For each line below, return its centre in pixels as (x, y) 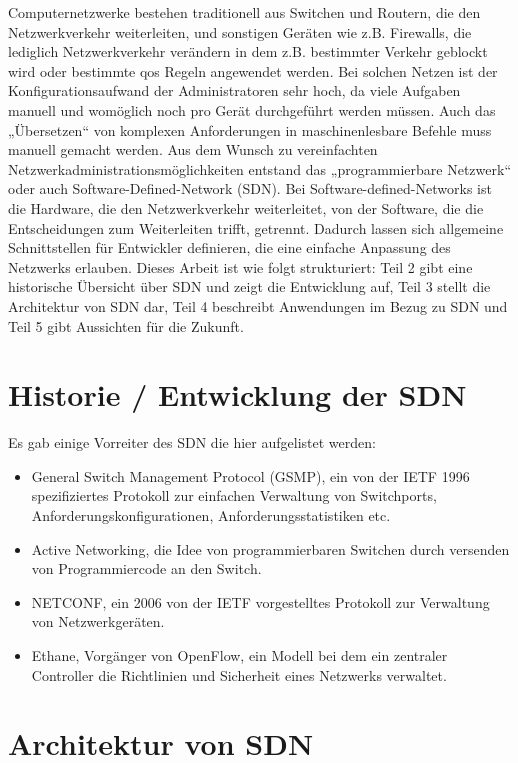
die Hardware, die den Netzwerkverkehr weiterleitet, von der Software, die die (246, 207)
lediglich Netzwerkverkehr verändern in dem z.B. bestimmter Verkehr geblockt (248, 51)
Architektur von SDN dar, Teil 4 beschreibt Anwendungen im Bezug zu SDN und (258, 305)
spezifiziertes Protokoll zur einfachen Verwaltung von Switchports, (234, 495)
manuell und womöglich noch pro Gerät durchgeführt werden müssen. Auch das (252, 109)
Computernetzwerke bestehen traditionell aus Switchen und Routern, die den (244, 12)
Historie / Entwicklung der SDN (237, 394)
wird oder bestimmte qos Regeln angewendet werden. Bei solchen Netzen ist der (253, 70)
